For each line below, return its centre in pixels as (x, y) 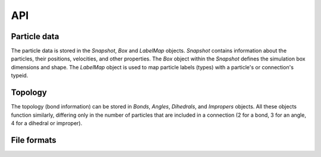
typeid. (20, 76)
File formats (34, 140)
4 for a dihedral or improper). (47, 123)
